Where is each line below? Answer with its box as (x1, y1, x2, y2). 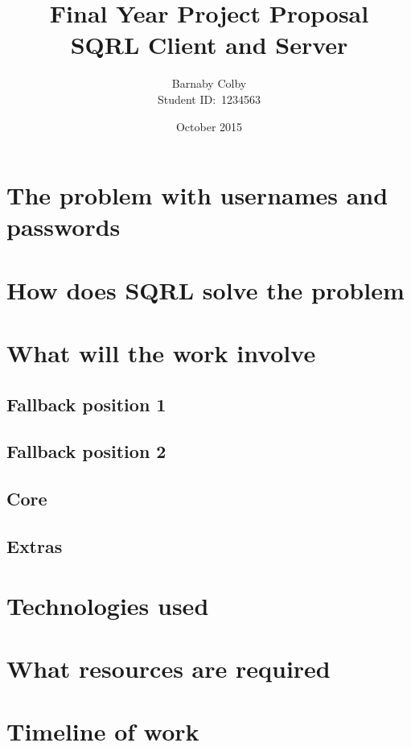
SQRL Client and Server (70, 28, 348, 61)
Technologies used (6, 588, 209, 621)
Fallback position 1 (6, 391, 166, 416)
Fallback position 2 (6, 439, 166, 464)
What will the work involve (6, 336, 316, 369)
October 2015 (175, 118, 243, 134)
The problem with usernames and (6, 179, 388, 212)
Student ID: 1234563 (157, 90, 261, 107)
